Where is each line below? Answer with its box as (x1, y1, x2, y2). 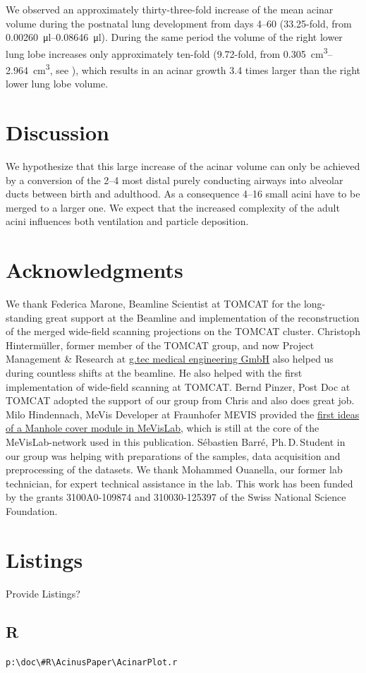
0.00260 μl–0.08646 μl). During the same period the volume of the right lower (6, 30, 343, 44)
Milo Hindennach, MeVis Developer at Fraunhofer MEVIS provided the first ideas (6, 406, 360, 421)
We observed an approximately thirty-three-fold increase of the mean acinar (6, 2, 334, 16)
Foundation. (6, 504, 58, 518)
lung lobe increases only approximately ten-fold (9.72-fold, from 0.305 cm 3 (6, 44, 328, 61)
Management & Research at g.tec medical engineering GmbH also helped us (6, 351, 334, 366)
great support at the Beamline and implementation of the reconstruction (45, 310, 360, 325)
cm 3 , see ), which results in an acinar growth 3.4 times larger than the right (32, 61, 360, 77)
